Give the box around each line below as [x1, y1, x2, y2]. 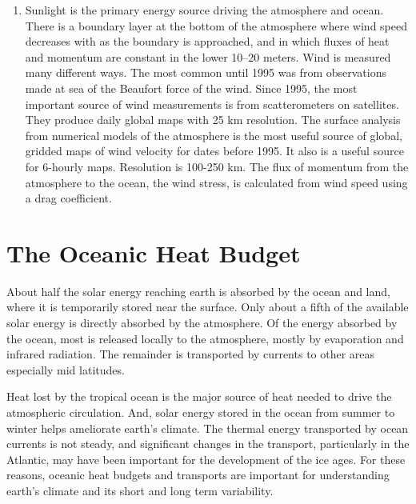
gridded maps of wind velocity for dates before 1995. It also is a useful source [25, 142, 404, 159]
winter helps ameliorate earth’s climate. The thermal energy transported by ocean [6, 419, 409, 436]
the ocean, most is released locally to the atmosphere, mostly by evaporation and [6, 330, 404, 346]
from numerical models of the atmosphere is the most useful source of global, [25, 126, 402, 143]
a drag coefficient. [25, 190, 112, 206]
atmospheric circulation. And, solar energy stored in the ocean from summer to [6, 404, 395, 420]
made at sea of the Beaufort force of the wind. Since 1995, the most [25, 79, 358, 96]
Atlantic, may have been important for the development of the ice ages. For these [6, 450, 406, 467]
